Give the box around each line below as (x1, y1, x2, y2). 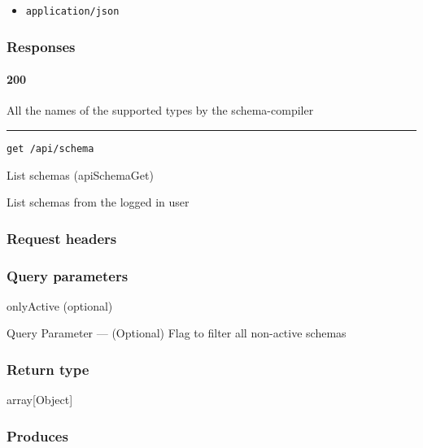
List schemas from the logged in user (7, 194, 190, 211)
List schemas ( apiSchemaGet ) (7, 166, 154, 183)
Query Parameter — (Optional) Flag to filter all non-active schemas (7, 324, 347, 341)
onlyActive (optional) (7, 297, 113, 314)
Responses (7, 36, 76, 56)
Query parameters (7, 265, 129, 285)
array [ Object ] (7, 391, 73, 408)
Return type (7, 359, 89, 379)
